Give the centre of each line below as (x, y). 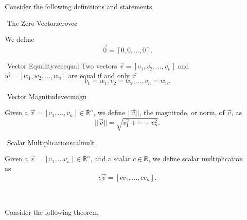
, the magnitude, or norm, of (182, 112)
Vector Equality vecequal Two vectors (62, 66)
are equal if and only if (102, 75)
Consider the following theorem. (53, 212)
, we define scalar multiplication (196, 159)
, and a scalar (110, 159)
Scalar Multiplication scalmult (51, 142)
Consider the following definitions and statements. (79, 7)
